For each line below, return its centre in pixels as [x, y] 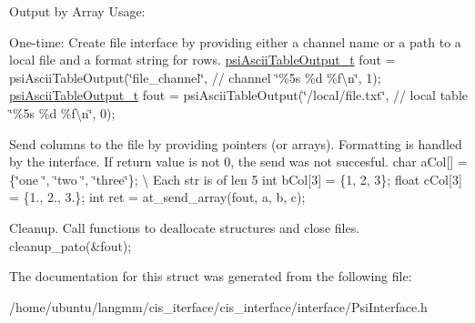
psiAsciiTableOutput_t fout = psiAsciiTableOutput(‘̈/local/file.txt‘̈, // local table [239, 95]
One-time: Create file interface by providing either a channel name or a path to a [235, 41]
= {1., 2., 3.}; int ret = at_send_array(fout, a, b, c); [157, 197]
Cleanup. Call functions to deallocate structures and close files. [185, 227]
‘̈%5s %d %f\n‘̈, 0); [62, 112]
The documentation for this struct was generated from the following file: [211, 276]
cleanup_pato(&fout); [71, 245]
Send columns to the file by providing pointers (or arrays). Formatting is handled [236, 143]
